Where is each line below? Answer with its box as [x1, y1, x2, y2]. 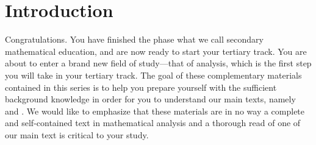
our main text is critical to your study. [5, 128, 149, 141]
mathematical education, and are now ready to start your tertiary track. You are [5, 44, 307, 57]
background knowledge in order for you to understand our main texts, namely [5, 93, 296, 105]
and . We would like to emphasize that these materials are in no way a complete [5, 104, 305, 117]
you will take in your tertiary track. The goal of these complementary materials [5, 68, 302, 81]
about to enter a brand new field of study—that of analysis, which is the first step [5, 57, 312, 69]
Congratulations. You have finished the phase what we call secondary [5, 33, 264, 46]
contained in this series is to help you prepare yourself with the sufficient [5, 80, 277, 93]
